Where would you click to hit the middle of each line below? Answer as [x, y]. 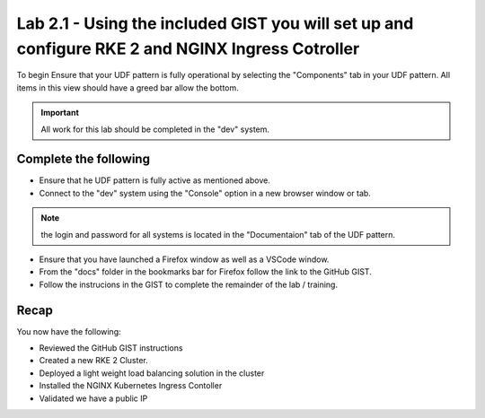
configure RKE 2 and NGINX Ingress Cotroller [188, 48]
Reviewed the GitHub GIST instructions [111, 348]
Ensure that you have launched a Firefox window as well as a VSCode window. [184, 259]
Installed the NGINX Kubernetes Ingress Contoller [131, 386]
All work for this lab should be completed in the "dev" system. [155, 129]
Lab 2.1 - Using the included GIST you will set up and [215, 23]
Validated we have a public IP [93, 398]
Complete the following [83, 159]
